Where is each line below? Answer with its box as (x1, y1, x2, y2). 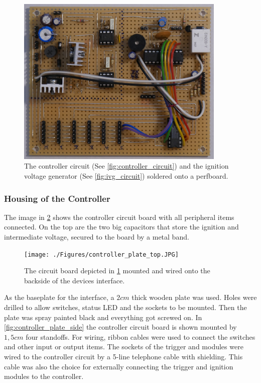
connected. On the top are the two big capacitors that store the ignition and (4, 221, 239, 232)
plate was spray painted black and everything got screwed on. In (4, 312, 202, 322)
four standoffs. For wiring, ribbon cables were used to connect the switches (26, 331, 255, 342)
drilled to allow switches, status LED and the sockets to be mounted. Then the (4, 302, 247, 313)
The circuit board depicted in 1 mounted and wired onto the (24, 265, 210, 276)
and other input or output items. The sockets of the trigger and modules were (4, 341, 243, 352)
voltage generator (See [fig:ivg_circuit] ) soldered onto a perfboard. (24, 170, 228, 181)
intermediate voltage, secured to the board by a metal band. (4, 231, 189, 242)
